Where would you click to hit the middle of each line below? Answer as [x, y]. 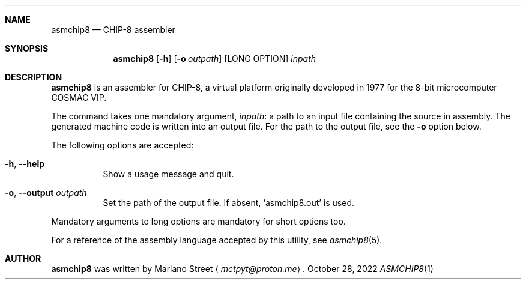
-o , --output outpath [46, 192]
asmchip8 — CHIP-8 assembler [113, 30]
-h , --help [25, 164]
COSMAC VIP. [79, 98]
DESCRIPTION [34, 77]
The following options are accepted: [122, 145]
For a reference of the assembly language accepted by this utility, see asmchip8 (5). [217, 240]
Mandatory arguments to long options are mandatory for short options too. [198, 221]
